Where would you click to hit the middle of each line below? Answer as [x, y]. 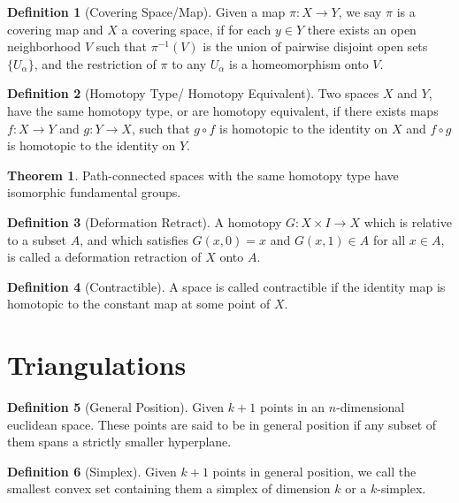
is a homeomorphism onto [299, 63]
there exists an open [362, 29]
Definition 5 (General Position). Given [116, 407]
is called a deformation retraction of [104, 257]
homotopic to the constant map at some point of [139, 304]
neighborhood [44, 46]
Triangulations [97, 365]
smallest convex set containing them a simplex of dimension [169, 488]
